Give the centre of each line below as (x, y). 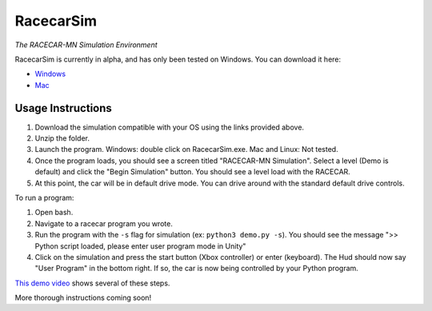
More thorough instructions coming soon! (83, 298)
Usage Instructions (63, 108)
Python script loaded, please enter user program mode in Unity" (140, 246)
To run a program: (44, 197)
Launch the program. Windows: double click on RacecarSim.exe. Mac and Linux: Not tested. (187, 150)
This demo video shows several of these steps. (92, 283)
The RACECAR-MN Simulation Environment (86, 45)
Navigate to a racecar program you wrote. (104, 223)
